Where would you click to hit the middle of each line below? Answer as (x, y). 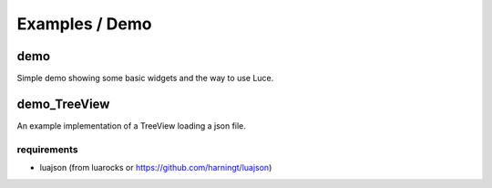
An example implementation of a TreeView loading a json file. (131, 125)
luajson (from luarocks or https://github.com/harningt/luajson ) (156, 168)
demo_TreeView (63, 104)
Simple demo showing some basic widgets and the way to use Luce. (145, 78)
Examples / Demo (84, 24)
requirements (47, 149)
